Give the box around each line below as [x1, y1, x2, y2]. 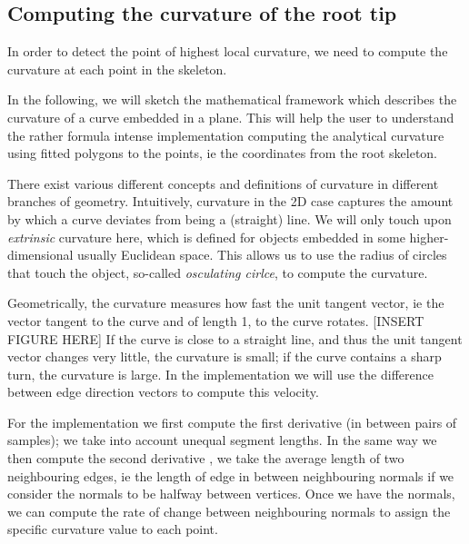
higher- [409, 227, 449, 246]
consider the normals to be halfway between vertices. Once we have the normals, [7, 484, 455, 503]
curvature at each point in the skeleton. [7, 59, 227, 78]
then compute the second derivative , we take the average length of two [7, 449, 404, 468]
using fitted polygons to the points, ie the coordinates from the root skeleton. [7, 143, 438, 163]
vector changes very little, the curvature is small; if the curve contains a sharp [7, 347, 442, 366]
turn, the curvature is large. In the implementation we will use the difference [7, 364, 434, 383]
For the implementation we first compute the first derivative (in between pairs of [7, 412, 457, 431]
